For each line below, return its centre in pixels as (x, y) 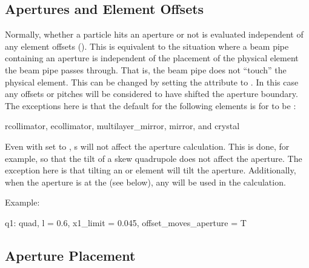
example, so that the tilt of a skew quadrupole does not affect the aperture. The (154, 158)
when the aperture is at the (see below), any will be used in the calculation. (145, 182)
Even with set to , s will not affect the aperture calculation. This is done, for (147, 146)
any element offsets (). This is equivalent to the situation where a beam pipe (147, 46)
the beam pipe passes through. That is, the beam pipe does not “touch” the (146, 69)
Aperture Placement (70, 255)
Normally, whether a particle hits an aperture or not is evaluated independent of (154, 34)
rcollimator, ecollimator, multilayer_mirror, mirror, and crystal (122, 126)
